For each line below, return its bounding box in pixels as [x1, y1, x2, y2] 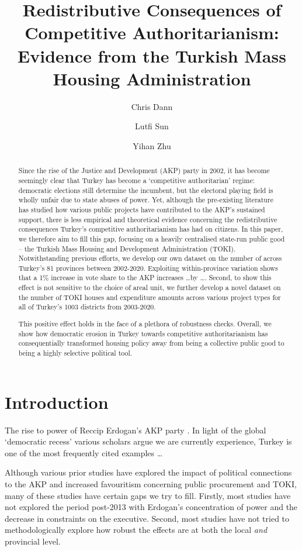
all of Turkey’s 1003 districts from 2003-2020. [18, 302, 156, 312]
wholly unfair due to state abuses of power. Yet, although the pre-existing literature [18, 195, 273, 205]
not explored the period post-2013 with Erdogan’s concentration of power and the [5, 501, 298, 513]
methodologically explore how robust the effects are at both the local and [5, 524, 268, 536]
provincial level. [5, 535, 61, 547]
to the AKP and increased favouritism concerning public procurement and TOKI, [5, 477, 297, 490]
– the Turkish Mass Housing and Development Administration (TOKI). [18, 243, 236, 253]
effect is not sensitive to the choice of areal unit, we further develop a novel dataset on [18, 283, 281, 292]
